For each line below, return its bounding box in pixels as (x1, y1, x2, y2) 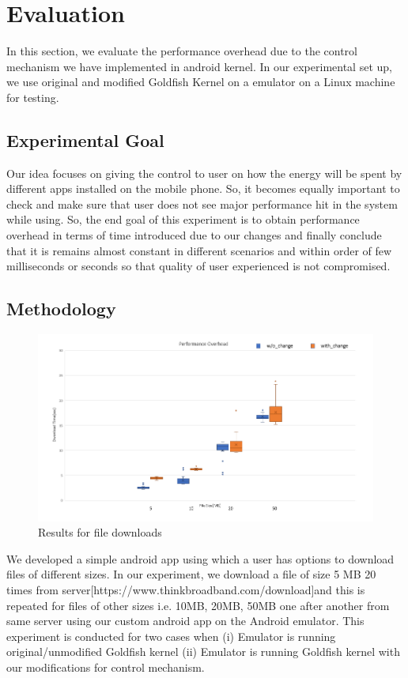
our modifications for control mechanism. (6, 658, 205, 675)
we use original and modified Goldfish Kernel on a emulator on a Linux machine (6, 73, 395, 90)
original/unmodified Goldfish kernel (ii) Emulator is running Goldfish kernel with (6, 643, 400, 660)
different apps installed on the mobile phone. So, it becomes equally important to (6, 180, 400, 197)
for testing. (6, 89, 59, 105)
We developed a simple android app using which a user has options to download (6, 550, 395, 567)
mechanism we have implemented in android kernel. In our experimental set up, (6, 58, 392, 74)
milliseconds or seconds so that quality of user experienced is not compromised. (6, 258, 391, 274)
